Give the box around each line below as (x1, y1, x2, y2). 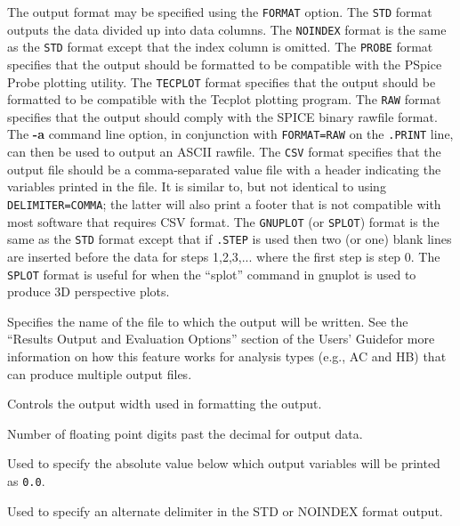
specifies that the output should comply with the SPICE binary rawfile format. (7, 107, 438, 125)
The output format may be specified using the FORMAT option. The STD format (7, 3, 432, 20)
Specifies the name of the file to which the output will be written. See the (7, 312, 408, 330)
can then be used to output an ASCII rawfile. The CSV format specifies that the (7, 142, 441, 161)
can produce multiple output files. (7, 364, 192, 383)
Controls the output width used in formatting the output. (7, 394, 322, 413)
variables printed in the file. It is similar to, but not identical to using (7, 177, 386, 196)
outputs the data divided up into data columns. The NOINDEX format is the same (7, 20, 447, 38)
